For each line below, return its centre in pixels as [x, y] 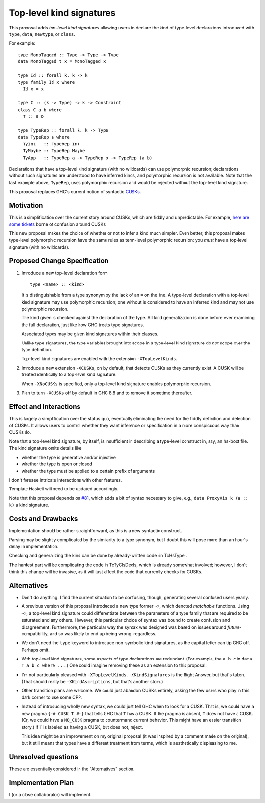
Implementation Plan [41, 783]
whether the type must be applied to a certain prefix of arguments [88, 471]
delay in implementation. [34, 546]
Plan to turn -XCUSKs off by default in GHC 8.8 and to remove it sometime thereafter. [107, 393]
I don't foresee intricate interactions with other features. [66, 480]
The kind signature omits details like [45, 448]
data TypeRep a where [44, 137]
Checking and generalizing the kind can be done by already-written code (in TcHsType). [98, 556]
